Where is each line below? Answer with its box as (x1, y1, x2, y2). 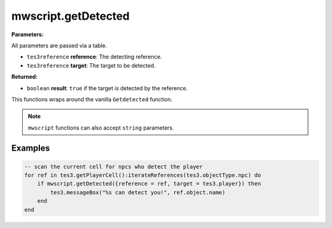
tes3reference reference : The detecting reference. (26, 53, 162, 61)
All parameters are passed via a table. (11, 42, 108, 49)
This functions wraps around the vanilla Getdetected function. (11, 95, 173, 103)
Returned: (11, 73, 38, 81)
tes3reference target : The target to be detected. (26, 61, 156, 69)
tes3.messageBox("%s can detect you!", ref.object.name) (50, 189, 226, 196)
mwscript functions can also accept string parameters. (28, 124, 175, 132)
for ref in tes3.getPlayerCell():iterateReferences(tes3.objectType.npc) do (24, 172, 261, 179)
